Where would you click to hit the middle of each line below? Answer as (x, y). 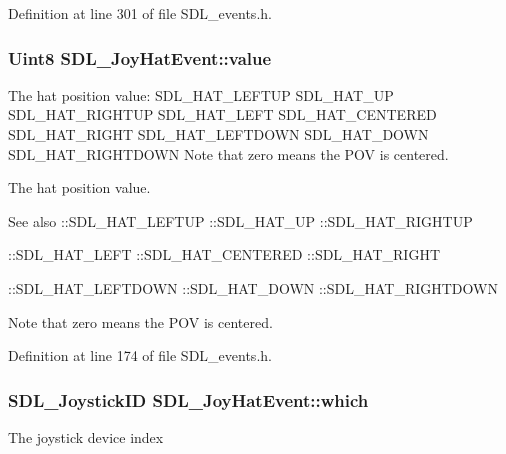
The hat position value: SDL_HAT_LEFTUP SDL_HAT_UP (201, 94)
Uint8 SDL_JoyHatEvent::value (140, 57)
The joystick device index (86, 436)
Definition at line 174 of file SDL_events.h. (140, 355)
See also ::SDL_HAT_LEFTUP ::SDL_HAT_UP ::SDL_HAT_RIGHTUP (240, 220)
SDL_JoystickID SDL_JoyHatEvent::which (188, 399)
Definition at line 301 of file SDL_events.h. (140, 13)
